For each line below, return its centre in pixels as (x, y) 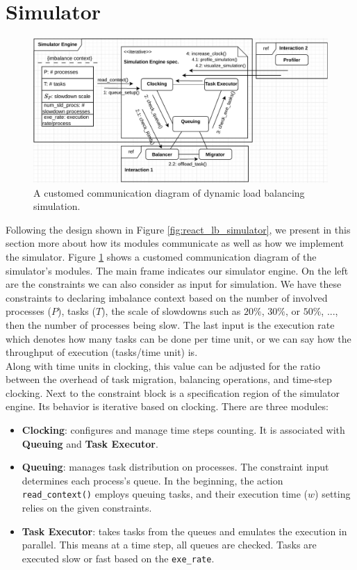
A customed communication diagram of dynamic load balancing (169, 192)
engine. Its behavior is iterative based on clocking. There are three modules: (167, 406)
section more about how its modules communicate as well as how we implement (175, 243)
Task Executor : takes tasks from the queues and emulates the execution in (184, 531)
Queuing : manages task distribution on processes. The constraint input (175, 467)
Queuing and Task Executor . (90, 443)
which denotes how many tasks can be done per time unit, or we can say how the (178, 338)
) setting (333, 494)
